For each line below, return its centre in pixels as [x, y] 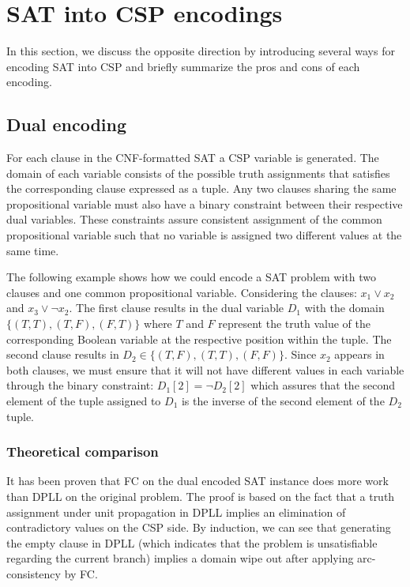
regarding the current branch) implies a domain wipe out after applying [180, 558]
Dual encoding [66, 124]
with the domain [344, 308]
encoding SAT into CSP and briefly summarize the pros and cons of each [183, 66]
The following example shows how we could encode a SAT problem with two [191, 277]
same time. [33, 250]
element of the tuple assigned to [84, 401]
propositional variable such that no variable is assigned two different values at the [204, 235]
